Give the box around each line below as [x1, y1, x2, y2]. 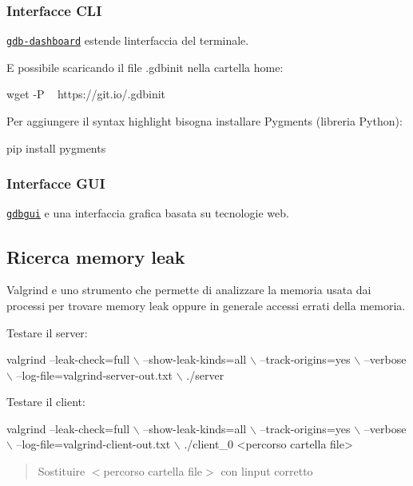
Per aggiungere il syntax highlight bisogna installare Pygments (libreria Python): [6, 113, 403, 129]
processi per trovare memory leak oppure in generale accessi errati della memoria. [6, 297, 406, 313]
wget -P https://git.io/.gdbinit [6, 86, 166, 102]
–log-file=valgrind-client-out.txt [16, 436, 171, 452]
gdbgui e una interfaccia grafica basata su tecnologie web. [6, 205, 289, 221]
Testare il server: [6, 324, 88, 341]
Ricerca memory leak [6, 244, 185, 269]
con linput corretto [220, 463, 313, 480]
